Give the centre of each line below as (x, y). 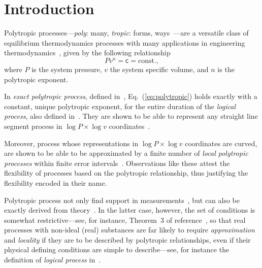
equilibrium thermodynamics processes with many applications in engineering (125, 42)
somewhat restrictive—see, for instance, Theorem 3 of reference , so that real (125, 220)
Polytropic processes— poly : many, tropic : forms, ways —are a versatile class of (126, 33)
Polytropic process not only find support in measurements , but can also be (122, 200)
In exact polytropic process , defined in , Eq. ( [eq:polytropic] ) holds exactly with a (131, 96)
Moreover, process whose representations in (71, 143)
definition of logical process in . (53, 260)
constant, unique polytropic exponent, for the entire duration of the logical (120, 106)
